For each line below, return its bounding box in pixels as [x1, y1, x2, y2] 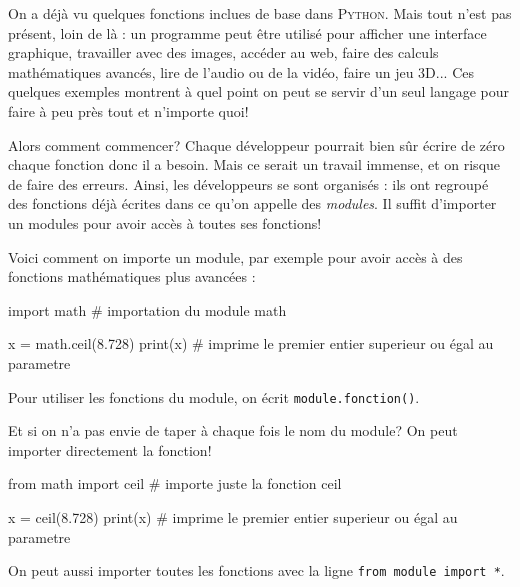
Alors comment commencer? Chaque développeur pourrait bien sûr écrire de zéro [8, 134, 505, 155]
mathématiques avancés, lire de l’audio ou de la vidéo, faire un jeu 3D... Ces [8, 61, 474, 82]
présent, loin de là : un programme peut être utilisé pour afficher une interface [8, 22, 487, 43]
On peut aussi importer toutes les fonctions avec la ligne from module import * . [8, 560, 505, 581]
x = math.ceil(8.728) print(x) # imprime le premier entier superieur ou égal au [8, 333, 494, 354]
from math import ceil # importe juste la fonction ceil [8, 473, 342, 494]
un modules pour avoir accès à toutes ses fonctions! [8, 212, 322, 233]
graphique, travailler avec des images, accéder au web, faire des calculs [8, 42, 439, 63]
